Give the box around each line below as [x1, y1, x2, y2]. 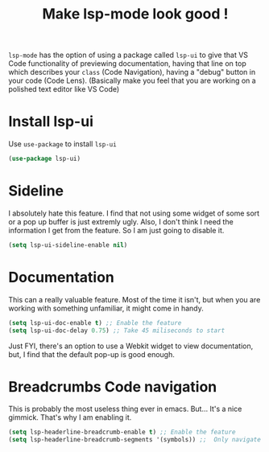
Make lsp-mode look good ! [42, 5, 229, 23]
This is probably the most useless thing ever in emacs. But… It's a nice [8, 404, 242, 414]
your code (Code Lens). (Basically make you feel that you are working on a [8, 76, 256, 85]
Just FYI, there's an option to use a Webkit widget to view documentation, [8, 341, 254, 351]
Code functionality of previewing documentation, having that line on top [8, 59, 247, 68]
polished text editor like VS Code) [8, 84, 120, 94]
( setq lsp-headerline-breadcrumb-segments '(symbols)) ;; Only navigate [8, 436, 262, 444]
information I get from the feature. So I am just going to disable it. [8, 225, 225, 235]
